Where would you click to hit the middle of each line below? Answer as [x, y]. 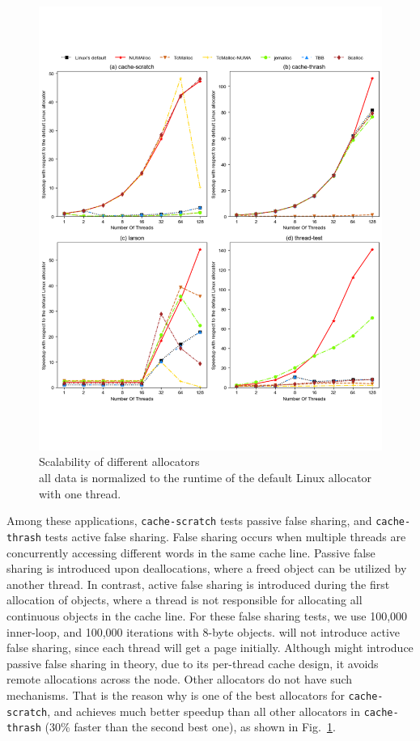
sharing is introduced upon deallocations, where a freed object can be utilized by [207, 568]
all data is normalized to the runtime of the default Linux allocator [206, 478]
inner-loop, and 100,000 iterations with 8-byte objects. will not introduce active [204, 631]
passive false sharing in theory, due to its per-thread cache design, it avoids [193, 663]
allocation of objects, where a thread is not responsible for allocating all [185, 600]
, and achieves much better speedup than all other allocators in [204, 711]
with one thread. [80, 493]
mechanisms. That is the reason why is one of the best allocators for [176, 694]
